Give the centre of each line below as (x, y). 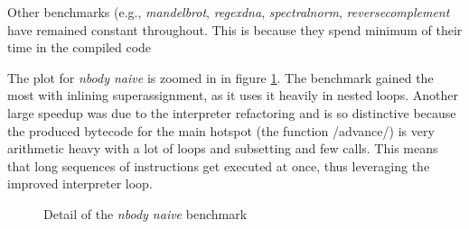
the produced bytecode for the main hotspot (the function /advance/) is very (221, 130)
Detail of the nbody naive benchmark (145, 213)
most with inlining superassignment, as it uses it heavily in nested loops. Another (233, 95)
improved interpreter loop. (80, 183)
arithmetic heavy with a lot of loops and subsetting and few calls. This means (223, 148)
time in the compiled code (80, 47)
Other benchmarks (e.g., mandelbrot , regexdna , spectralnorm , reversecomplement (229, 12)
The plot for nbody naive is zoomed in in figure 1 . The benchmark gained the (220, 77)
